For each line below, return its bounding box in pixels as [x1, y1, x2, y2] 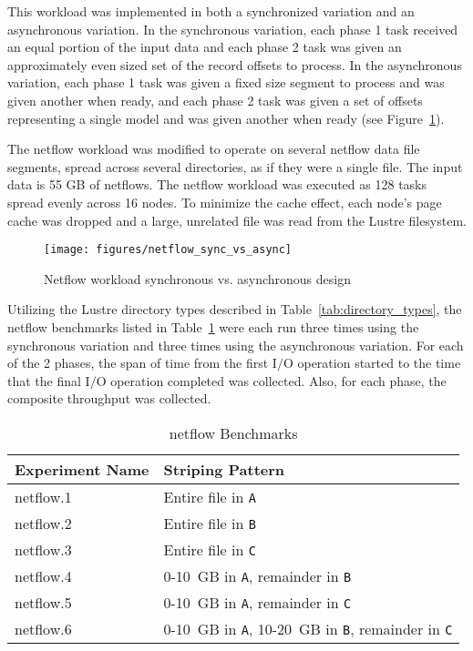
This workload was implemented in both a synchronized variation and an [7, 2, 415, 20]
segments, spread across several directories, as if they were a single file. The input [7, 157, 463, 176]
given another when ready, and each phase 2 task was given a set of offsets [7, 90, 423, 109]
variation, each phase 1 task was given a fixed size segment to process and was [7, 73, 445, 92]
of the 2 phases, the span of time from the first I [7, 353, 277, 372]
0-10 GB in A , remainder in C [163, 591, 352, 613]
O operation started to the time [283, 353, 461, 372]
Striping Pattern [163, 458, 285, 480]
